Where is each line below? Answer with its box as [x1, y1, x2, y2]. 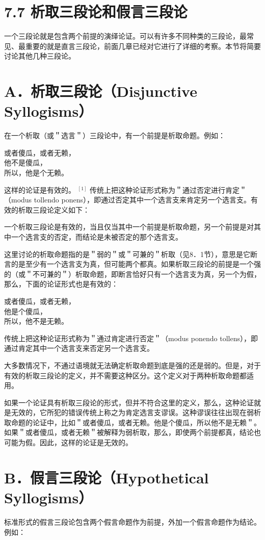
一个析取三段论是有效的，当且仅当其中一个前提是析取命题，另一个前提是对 [4, 221, 254, 232]
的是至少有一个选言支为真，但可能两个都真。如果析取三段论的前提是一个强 [11, 259, 261, 269]
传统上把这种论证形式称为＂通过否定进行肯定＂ [90, 184, 247, 195]
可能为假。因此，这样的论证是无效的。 [4, 437, 132, 448]
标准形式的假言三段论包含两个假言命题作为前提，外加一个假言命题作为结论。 [4, 516, 261, 527]
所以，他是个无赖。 [4, 167, 68, 177]
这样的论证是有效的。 [4, 184, 75, 195]
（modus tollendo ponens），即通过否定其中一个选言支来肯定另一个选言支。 [4, 194, 251, 205]
